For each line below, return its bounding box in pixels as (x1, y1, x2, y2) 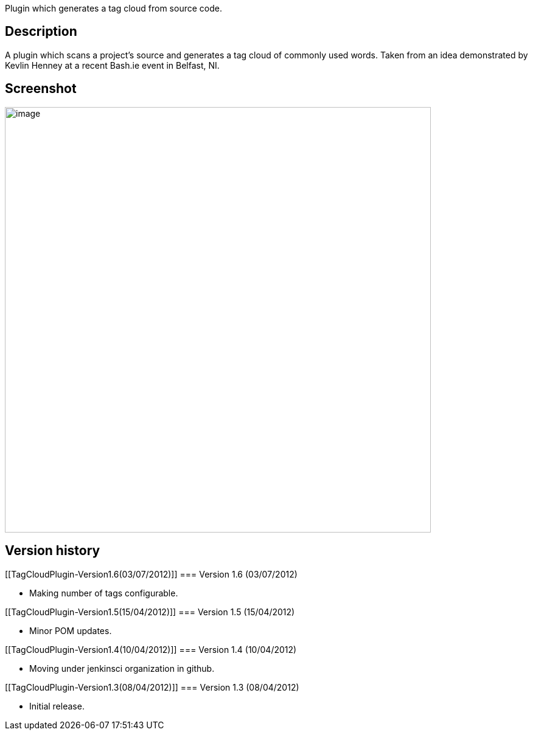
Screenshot (5, 81, 77, 97)
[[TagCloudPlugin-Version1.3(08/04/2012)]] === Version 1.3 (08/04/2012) (5, 682, 299, 692)
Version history (5, 543, 100, 559)
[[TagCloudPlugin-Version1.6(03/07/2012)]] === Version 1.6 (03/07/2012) (5, 568, 298, 579)
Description (5, 24, 77, 40)
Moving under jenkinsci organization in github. (29, 663, 215, 674)
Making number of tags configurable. (29, 587, 178, 598)
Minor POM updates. (29, 625, 112, 636)
